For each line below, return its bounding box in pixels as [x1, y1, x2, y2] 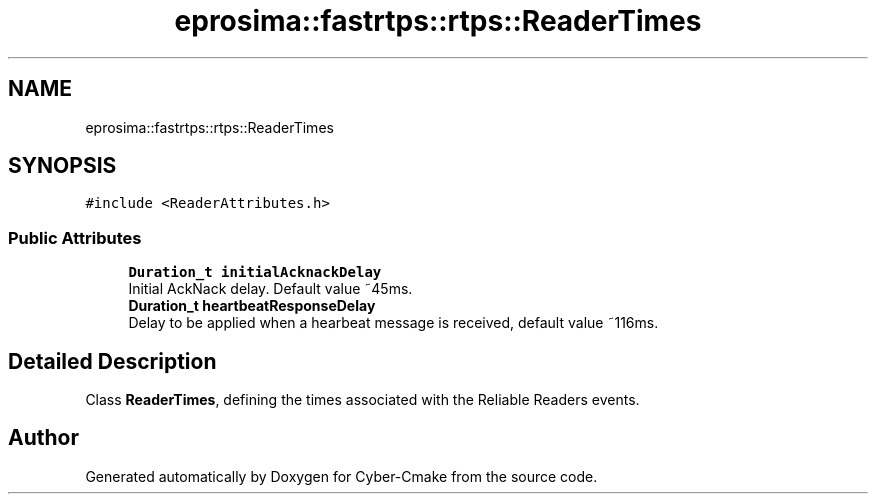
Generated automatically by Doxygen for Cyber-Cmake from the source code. [85, 467, 598, 485]
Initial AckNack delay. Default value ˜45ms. [128, 280, 413, 298]
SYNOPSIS [8, 153, 117, 179]
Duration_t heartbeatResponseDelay [128, 297, 376, 315]
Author [8, 425, 79, 451]
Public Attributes [8, 227, 142, 248]
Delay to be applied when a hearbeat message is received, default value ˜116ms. [128, 314, 659, 332]
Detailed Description [8, 348, 217, 374]
